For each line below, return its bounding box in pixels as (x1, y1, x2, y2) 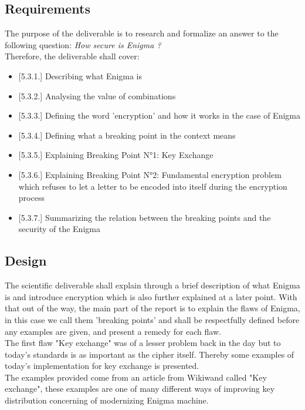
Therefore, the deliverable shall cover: (5, 50, 140, 62)
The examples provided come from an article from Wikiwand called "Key (5, 371, 267, 383)
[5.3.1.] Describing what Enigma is (18, 69, 143, 82)
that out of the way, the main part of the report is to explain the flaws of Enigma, (5, 302, 300, 314)
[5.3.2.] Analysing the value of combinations (18, 89, 176, 102)
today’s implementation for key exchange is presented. (5, 359, 199, 372)
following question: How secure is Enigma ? (5, 38, 161, 51)
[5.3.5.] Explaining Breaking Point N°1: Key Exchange (18, 149, 213, 161)
